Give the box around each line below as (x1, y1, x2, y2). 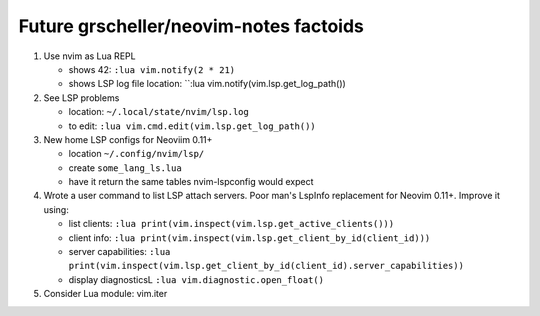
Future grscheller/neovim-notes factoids (18, 15, 365, 37)
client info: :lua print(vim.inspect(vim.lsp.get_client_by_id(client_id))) (68, 231, 431, 244)
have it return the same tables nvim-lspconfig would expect (68, 176, 314, 188)
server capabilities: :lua (68, 246, 171, 258)
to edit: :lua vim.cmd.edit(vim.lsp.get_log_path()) (68, 120, 317, 132)
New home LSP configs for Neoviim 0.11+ (43, 133, 213, 145)
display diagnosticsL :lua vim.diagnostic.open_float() (68, 273, 325, 285)
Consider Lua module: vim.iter (43, 288, 168, 300)
